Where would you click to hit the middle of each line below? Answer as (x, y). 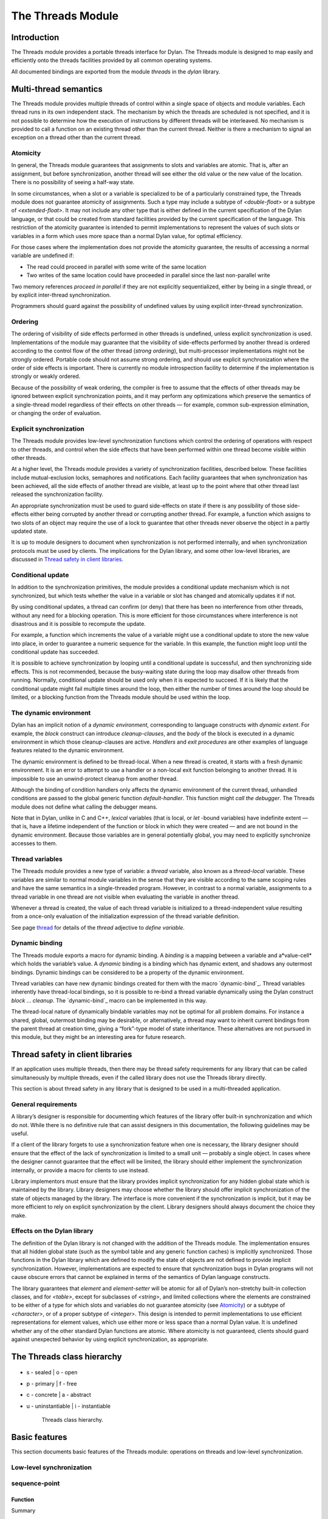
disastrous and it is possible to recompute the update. (78, 623)
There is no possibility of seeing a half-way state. (73, 182)
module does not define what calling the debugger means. (84, 807)
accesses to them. (34, 843)
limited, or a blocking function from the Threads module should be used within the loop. (121, 697)
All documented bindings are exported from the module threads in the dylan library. (116, 71)
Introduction (35, 37)
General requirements (44, 1104)
